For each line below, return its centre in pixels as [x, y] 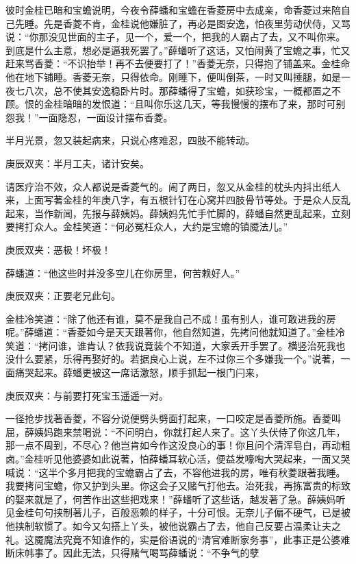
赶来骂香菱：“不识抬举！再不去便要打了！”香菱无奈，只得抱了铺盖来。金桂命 [178, 63]
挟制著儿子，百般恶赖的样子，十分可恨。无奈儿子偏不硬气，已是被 [202, 512]
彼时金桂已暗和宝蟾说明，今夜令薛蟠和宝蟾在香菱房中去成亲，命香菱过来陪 [173, 10]
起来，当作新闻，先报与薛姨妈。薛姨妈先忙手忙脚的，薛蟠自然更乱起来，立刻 [178, 213]
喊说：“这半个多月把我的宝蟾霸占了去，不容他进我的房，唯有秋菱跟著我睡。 [176, 472]
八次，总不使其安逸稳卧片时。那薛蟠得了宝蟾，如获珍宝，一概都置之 [178, 90]
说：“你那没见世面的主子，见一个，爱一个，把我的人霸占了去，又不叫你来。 [176, 37]
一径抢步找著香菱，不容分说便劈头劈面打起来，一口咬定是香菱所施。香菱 [168, 418]
